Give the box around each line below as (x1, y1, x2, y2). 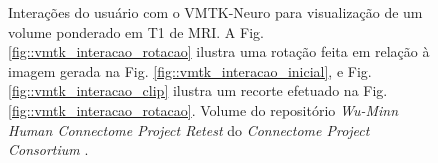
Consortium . (8, 139, 89, 160)
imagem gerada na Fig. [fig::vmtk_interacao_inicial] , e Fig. (8, 60, 372, 81)
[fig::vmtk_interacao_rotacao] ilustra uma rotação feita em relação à (8, 41, 430, 62)
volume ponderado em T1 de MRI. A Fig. (8, 21, 264, 42)
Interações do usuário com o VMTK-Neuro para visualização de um (8, 2, 423, 22)
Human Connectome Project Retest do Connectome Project (8, 119, 370, 140)
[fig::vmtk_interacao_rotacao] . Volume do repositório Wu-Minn (8, 99, 399, 120)
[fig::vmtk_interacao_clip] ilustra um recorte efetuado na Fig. (8, 80, 388, 101)
